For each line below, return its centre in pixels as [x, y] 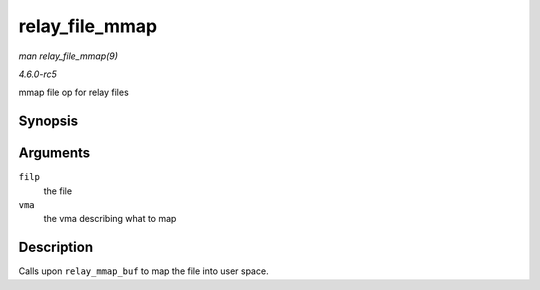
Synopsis [48, 121]
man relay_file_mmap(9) [68, 56]
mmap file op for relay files [73, 92]
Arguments [54, 153]
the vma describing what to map [110, 219]
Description [56, 247]
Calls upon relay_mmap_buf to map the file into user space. [143, 271]
